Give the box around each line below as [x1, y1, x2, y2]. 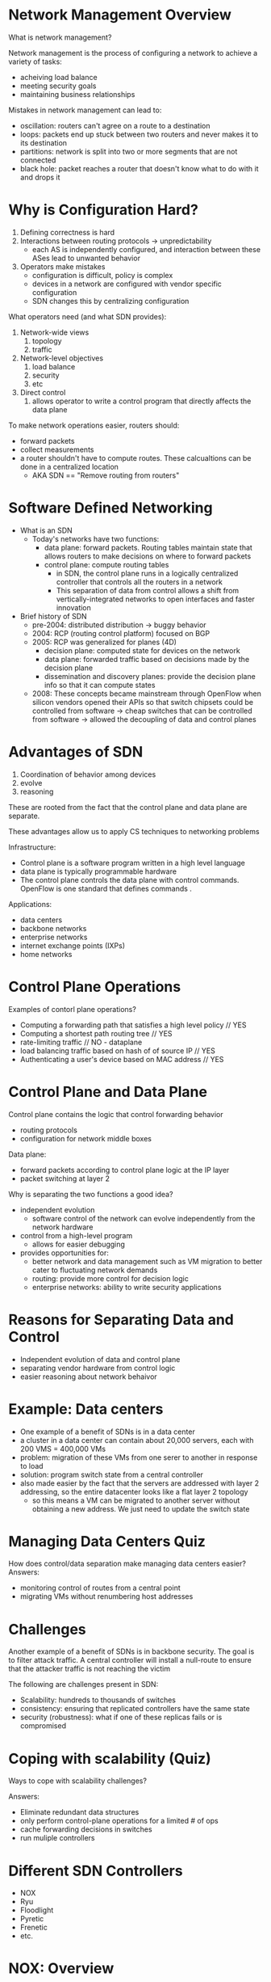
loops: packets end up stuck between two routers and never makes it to [19, 129, 259, 139]
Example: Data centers [8, 1400, 164, 1418]
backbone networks [19, 923, 87, 933]
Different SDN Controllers [8, 1862, 183, 1880]
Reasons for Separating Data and [8, 1310, 234, 1329]
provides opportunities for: [19, 1247, 109, 1258]
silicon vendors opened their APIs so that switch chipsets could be [31, 697, 254, 706]
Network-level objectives [19, 353, 103, 363]
